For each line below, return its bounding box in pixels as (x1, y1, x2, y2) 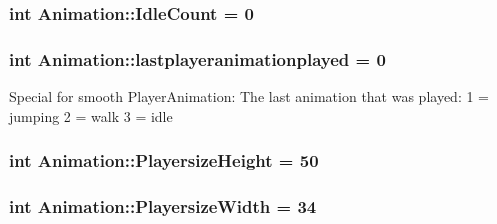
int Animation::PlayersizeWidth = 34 (9, 194, 317, 219)
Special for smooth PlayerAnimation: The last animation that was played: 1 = (9, 86, 490, 107)
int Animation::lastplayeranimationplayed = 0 (9, 46, 386, 71)
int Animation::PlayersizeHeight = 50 (9, 148, 319, 173)
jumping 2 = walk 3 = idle (9, 105, 173, 126)
